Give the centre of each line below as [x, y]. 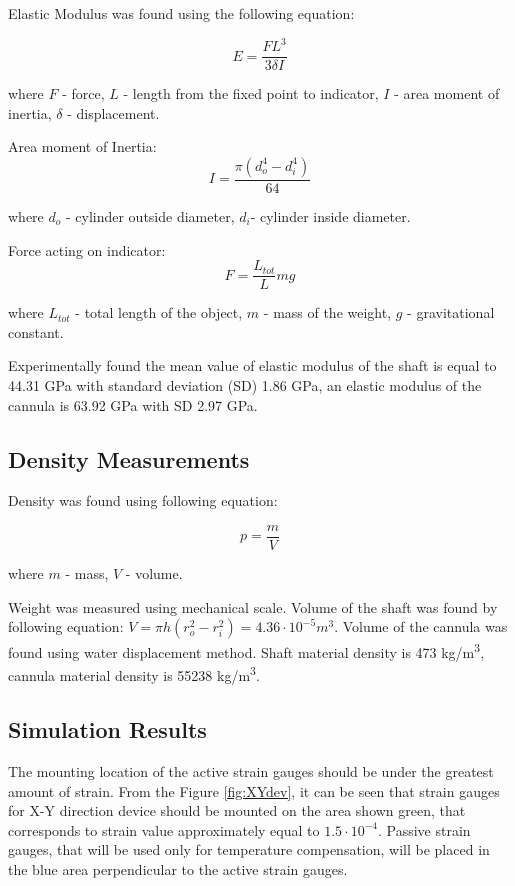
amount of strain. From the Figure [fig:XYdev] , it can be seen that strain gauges [254, 790]
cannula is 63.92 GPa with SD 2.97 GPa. [133, 404]
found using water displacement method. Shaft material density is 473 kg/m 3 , [246, 650]
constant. [36, 331]
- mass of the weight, [327, 312]
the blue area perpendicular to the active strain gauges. [178, 868]
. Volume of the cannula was [421, 626]
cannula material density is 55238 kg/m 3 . [134, 674]
